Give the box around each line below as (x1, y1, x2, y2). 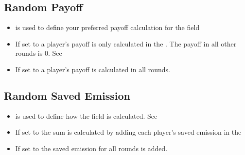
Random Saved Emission (4, 88, 130, 103)
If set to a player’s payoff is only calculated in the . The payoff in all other (15, 38, 237, 48)
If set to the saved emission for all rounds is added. (15, 143, 168, 153)
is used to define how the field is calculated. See (15, 110, 157, 121)
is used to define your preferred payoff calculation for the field (15, 22, 200, 32)
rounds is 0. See (15, 48, 62, 58)
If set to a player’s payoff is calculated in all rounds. (15, 64, 170, 74)
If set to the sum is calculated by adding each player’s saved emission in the (15, 127, 242, 137)
